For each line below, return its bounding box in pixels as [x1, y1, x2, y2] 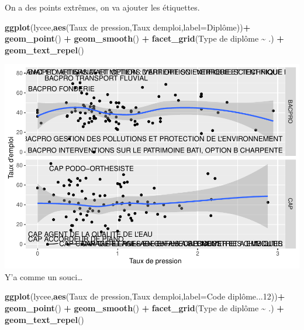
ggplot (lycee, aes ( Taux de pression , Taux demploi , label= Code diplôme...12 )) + [5, 290, 285, 302]
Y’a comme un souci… [5, 270, 83, 283]
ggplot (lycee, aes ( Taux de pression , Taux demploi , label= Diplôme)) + [5, 21, 251, 33]
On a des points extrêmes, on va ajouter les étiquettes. [5, 1, 200, 13]
